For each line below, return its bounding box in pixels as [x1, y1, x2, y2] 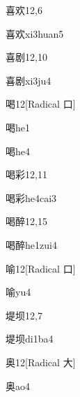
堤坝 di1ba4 [6, 331, 54, 346]
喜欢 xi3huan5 [6, 26, 64, 41]
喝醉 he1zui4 [6, 237, 57, 252]
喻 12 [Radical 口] [6, 261, 76, 275]
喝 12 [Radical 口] [6, 96, 76, 111]
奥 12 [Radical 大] [6, 354, 76, 369]
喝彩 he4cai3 [6, 190, 57, 205]
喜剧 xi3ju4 [6, 73, 51, 87]
